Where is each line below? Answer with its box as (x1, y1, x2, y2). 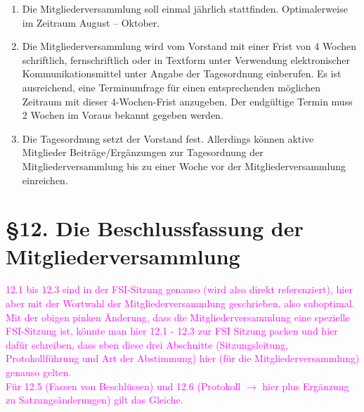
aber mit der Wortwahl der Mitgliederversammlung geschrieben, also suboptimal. (6, 296, 355, 311)
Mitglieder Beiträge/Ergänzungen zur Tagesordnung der (22, 145, 264, 160)
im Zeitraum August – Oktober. (22, 15, 160, 30)
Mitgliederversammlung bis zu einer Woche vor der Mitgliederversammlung (22, 158, 346, 173)
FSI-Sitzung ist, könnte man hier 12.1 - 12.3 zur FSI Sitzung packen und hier (6, 323, 338, 338)
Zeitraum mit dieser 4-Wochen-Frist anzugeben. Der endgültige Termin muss (22, 94, 353, 108)
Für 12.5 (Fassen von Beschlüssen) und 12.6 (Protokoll (6, 378, 241, 393)
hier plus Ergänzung (262, 378, 349, 393)
